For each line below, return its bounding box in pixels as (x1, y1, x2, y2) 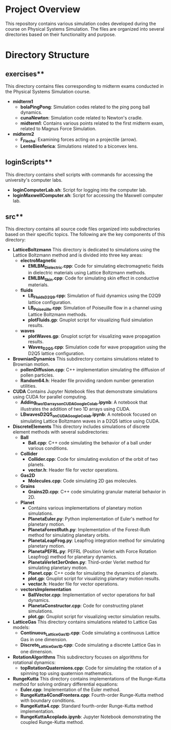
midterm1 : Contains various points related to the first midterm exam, (20, 120, 164, 126)
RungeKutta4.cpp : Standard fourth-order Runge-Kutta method (20, 702, 153, 709)
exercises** (5, 69, 44, 78)
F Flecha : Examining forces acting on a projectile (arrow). (20, 136, 138, 144)
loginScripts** (5, 158, 53, 167)
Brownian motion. (12, 361, 50, 367)
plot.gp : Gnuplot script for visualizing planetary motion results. (28, 575, 160, 581)
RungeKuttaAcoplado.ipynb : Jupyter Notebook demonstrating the (20, 714, 161, 720)
